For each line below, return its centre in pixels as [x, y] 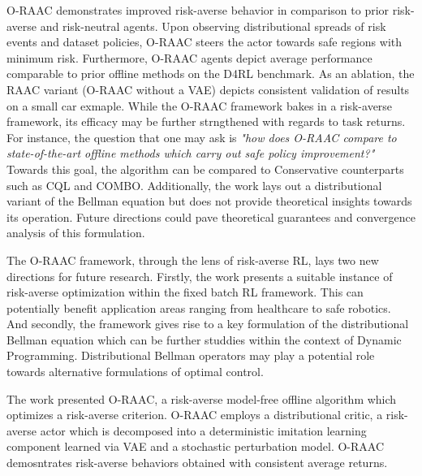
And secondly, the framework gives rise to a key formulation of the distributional [208, 324]
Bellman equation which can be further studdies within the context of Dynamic [204, 339]
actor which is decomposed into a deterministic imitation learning [203, 430]
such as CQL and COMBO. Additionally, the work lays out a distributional [194, 185]
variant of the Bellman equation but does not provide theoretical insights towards [209, 201]
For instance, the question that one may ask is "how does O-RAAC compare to [202, 137]
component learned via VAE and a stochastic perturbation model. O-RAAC [196, 446]
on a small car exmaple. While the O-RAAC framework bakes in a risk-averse [200, 105]
